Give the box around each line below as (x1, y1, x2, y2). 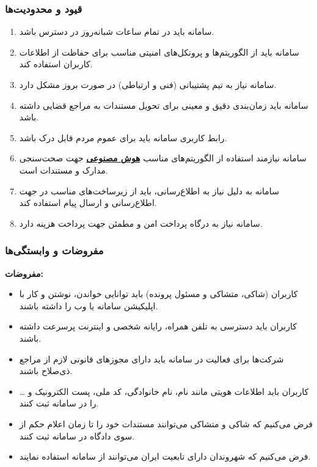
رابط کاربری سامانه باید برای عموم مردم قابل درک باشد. (19, 131, 227, 144)
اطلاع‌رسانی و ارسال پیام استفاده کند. (19, 196, 157, 209)
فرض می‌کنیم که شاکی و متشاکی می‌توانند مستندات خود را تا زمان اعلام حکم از (19, 417, 313, 430)
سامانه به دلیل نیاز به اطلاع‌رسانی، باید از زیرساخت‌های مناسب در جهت (19, 184, 279, 197)
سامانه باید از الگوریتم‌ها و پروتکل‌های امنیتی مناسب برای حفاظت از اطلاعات (19, 45, 299, 58)
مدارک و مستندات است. (19, 163, 108, 176)
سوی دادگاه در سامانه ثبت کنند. (19, 429, 135, 442)
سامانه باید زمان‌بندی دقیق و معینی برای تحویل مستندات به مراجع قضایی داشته (19, 98, 308, 111)
